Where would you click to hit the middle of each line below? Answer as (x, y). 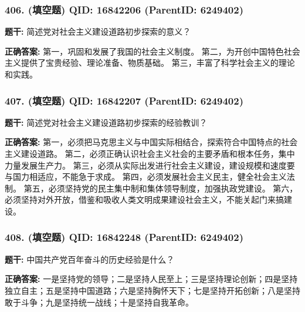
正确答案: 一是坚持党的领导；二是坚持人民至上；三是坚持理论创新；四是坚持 (151, 279)
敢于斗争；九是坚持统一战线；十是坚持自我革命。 (99, 302)
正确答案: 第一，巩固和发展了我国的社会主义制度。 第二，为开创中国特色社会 (152, 51)
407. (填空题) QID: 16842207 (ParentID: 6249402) (124, 100)
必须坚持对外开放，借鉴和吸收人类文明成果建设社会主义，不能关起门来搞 (144, 199)
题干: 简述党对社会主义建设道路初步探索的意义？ (98, 31)
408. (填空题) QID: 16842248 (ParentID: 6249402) (124, 237)
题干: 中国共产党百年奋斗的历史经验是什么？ (90, 259)
